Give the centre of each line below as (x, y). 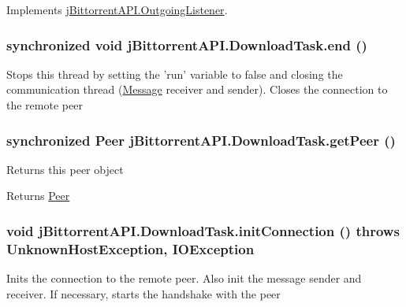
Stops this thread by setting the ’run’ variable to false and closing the (175, 74)
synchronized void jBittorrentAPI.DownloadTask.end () (187, 44)
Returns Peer (38, 196)
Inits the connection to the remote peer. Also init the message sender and (184, 278)
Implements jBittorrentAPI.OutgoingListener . (117, 9)
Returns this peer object (65, 169)
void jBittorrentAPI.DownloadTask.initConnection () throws (203, 230)
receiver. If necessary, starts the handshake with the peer (143, 293)
